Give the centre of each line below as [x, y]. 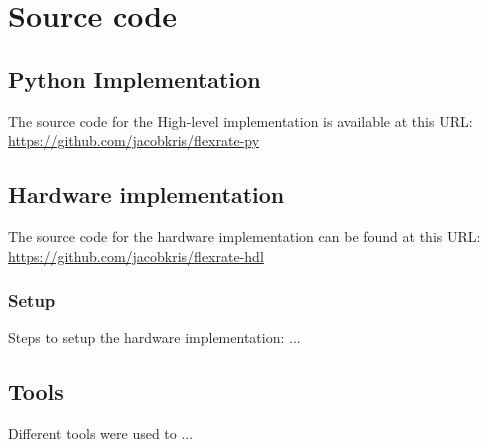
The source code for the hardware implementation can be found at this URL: [244, 235]
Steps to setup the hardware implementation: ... [154, 337]
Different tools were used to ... [101, 433]
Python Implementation [134, 78]
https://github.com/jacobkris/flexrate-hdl [136, 255]
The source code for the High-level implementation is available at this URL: [240, 120]
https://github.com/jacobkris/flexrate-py [134, 140]
